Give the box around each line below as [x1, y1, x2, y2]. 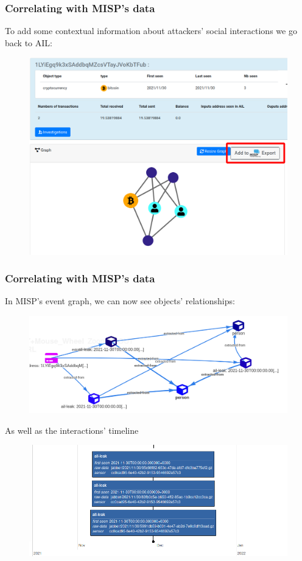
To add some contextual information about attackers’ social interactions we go [5, 24, 297, 37]
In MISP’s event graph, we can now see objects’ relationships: [5, 294, 235, 307]
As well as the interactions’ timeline [5, 423, 139, 436]
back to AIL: [5, 36, 52, 49]
